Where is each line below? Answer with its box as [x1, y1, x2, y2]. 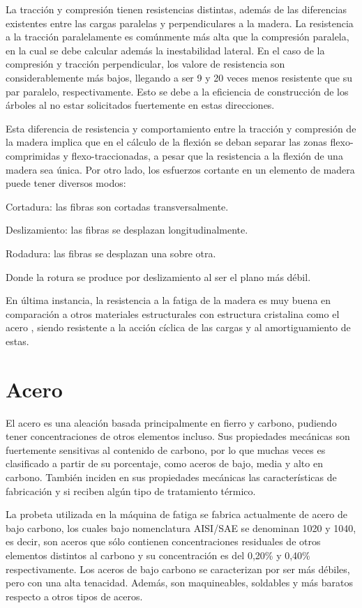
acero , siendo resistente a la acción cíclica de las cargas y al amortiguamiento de [6, 320, 351, 335]
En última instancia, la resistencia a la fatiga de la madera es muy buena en [6, 293, 331, 307]
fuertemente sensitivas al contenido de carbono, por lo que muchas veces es [6, 442, 326, 457]
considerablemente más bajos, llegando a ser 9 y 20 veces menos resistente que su [6, 70, 352, 84]
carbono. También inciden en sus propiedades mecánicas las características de [6, 469, 337, 484]
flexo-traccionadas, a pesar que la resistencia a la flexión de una [71, 148, 343, 162]
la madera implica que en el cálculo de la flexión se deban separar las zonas [6, 135, 327, 149]
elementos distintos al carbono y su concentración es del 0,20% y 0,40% [6, 547, 310, 562]
